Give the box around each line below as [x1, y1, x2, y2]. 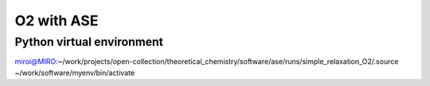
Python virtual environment [14, 35, 163, 49]
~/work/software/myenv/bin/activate [14, 68, 135, 77]
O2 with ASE [14, 12, 99, 29]
